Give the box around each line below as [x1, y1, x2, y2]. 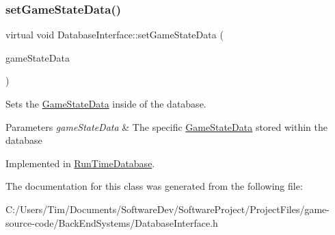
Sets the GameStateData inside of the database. [5, 97, 206, 110]
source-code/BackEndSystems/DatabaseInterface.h [5, 215, 218, 230]
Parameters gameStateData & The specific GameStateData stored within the [5, 119, 328, 134]
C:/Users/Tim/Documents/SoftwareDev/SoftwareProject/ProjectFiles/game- [5, 201, 330, 216]
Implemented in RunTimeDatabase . [5, 156, 155, 170]
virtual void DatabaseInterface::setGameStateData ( [5, 27, 224, 42]
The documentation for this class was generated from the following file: [5, 179, 303, 193]
